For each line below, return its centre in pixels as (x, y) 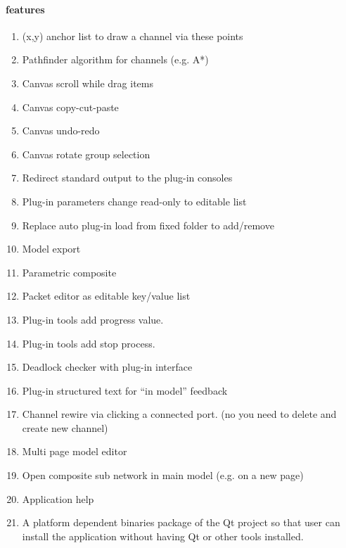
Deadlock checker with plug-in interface (107, 367)
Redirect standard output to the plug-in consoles (127, 178)
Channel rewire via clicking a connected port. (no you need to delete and (179, 414)
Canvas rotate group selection (86, 154)
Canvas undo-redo (61, 130)
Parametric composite (69, 272)
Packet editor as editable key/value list (106, 296)
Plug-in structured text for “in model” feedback (125, 390)
